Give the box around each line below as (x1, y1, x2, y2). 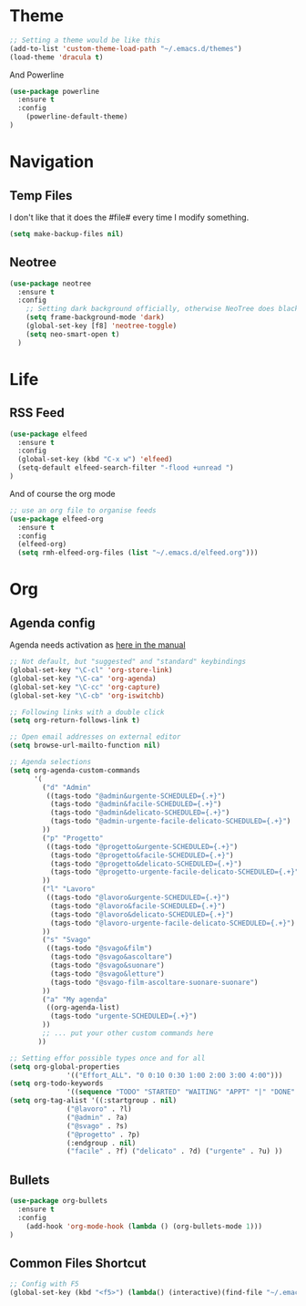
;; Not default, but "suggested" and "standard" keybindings (9, 658, 247, 667)
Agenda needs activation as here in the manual (9, 639, 186, 650)
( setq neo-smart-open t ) (25, 329, 120, 338)
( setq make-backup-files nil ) (9, 229, 125, 238)
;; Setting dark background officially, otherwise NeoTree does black (25, 305, 300, 314)
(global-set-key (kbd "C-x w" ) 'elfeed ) (17, 455, 173, 464)
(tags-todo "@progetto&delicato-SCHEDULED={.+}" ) (49, 859, 243, 868)
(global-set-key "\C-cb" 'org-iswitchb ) (9, 690, 166, 700)
